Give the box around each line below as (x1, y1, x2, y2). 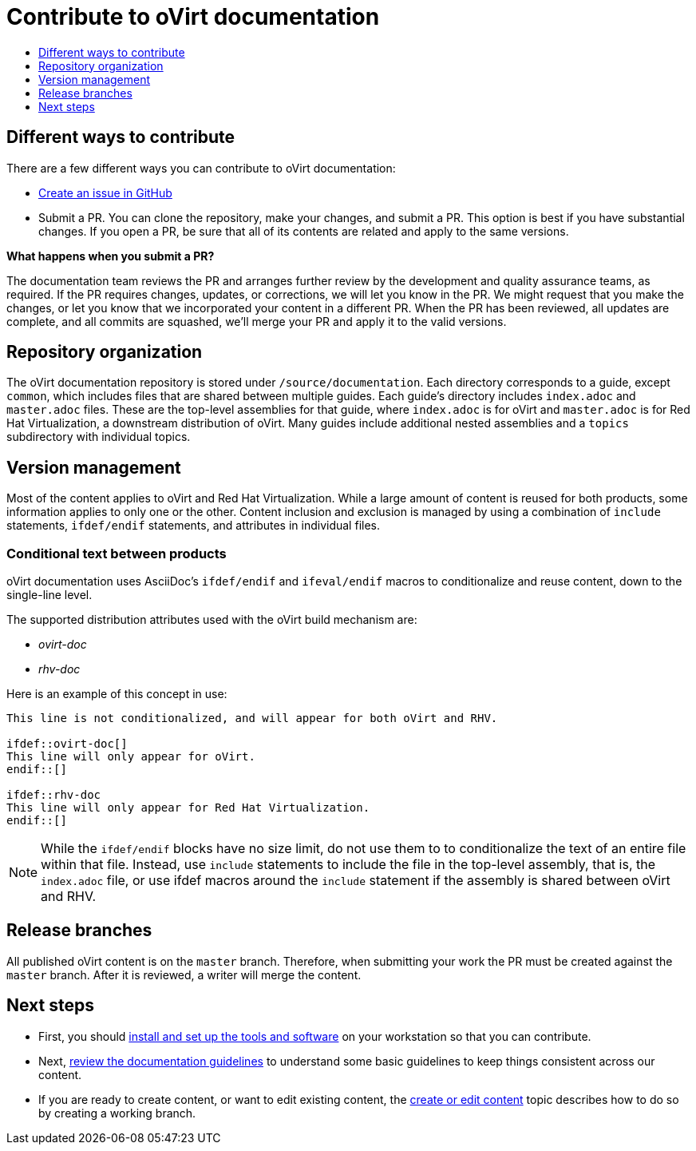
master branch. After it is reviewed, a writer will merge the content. (6, 967, 362, 982)
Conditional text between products (6, 545, 227, 562)
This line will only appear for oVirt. (6, 750, 255, 764)
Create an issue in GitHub (38, 185, 172, 200)
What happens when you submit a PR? (6, 248, 215, 263)
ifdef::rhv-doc (6, 788, 101, 802)
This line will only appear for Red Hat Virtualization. (6, 801, 370, 815)
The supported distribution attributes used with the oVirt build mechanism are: (6, 613, 417, 627)
